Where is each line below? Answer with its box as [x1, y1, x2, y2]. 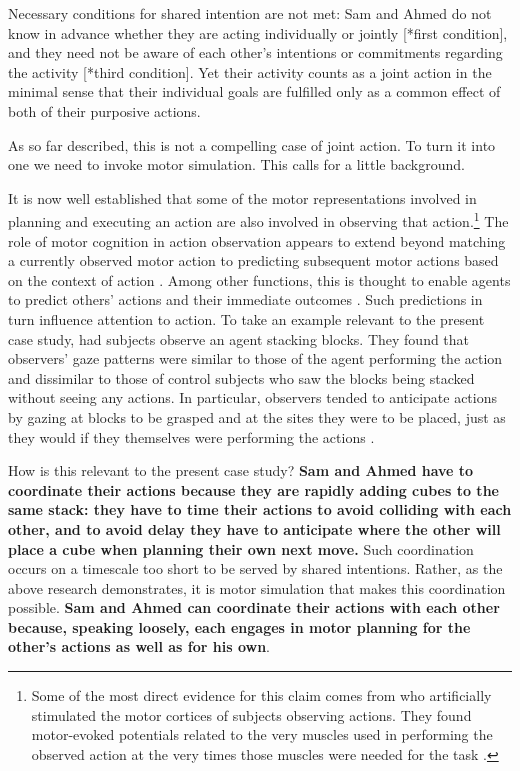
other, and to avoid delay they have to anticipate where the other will [8, 518, 501, 539]
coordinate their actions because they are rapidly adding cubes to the [8, 479, 499, 500]
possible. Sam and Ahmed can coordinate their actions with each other [8, 597, 500, 618]
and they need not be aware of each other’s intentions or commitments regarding [8, 42, 503, 63]
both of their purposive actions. [8, 100, 201, 121]
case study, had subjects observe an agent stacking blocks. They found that [8, 328, 470, 349]
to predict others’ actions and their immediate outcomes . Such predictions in [8, 289, 483, 310]
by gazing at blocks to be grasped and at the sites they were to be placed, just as [8, 406, 506, 427]
